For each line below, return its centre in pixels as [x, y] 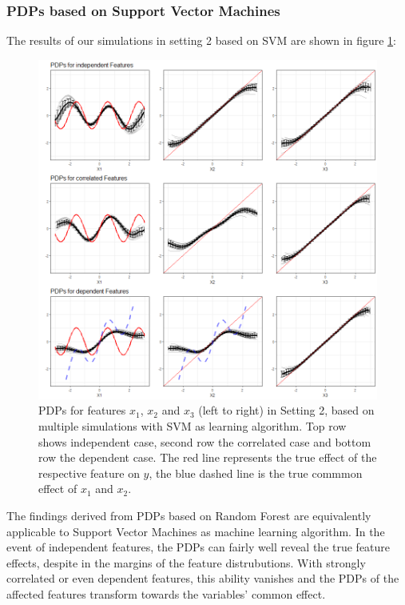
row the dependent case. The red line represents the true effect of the [208, 457]
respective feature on [89, 473]
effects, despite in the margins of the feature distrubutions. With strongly [186, 562]
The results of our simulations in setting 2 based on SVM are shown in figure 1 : [201, 40]
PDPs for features [82, 410]
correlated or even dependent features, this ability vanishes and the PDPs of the [203, 578]
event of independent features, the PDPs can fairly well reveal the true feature [199, 547]
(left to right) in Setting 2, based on [286, 410]
